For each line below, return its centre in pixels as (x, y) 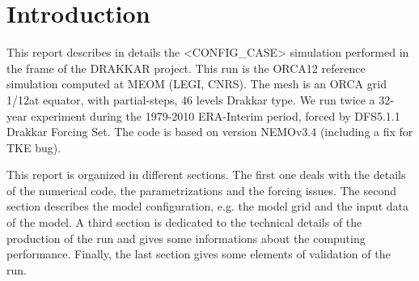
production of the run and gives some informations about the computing (186, 238)
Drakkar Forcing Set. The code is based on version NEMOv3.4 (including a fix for (210, 132)
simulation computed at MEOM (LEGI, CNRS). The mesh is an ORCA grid (197, 84)
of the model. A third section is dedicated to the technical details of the (184, 222)
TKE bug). (34, 147)
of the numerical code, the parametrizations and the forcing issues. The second (201, 190)
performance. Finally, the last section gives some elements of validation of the (199, 254)
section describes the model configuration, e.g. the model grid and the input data (207, 206)
